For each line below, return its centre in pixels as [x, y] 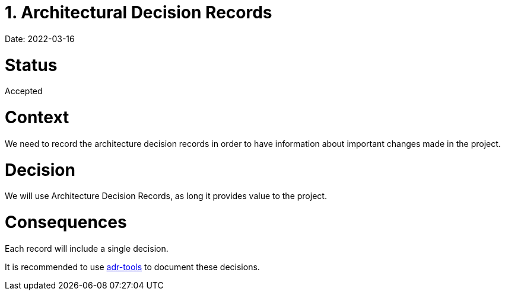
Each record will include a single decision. [87, 248]
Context [37, 117]
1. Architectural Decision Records [139, 12]
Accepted [24, 91]
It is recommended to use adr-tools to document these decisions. [132, 267]
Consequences [66, 222]
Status [31, 65]
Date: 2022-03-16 [40, 39]
